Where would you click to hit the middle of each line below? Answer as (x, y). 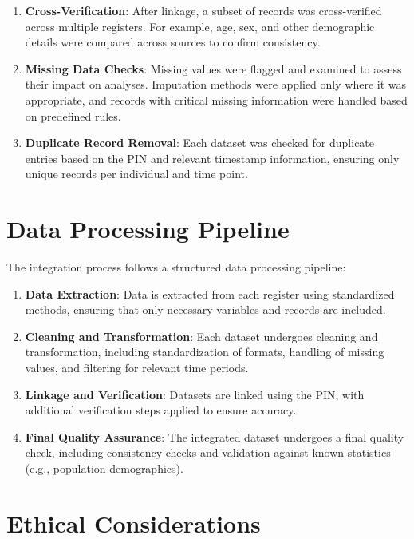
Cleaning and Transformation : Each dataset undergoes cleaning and (201, 336)
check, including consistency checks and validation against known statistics (208, 452)
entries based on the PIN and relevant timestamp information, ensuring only (212, 158)
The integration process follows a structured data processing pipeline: (176, 267)
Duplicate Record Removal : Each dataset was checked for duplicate (200, 143)
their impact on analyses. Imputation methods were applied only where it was (215, 84)
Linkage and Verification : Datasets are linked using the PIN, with (195, 394)
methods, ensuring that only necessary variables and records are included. (205, 309)
